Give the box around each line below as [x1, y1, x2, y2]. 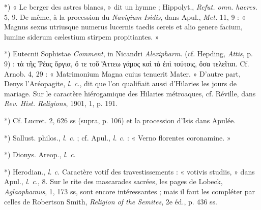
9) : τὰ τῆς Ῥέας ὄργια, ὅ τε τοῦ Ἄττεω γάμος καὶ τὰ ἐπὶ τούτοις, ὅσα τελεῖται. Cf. [4, 58, 249, 68]
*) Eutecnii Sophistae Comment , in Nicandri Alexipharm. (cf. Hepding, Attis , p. [4, 48, 253, 59]
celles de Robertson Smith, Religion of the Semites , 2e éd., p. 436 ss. [4, 196, 217, 206]
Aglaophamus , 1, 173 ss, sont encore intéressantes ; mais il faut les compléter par [4, 186, 255, 196]
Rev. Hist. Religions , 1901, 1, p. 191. [4, 98, 118, 109]
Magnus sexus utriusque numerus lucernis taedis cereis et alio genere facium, [4, 21, 243, 32]
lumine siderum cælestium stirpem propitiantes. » [4, 31, 159, 42]
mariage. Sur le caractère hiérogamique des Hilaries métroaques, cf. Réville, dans [4, 88, 256, 98]
